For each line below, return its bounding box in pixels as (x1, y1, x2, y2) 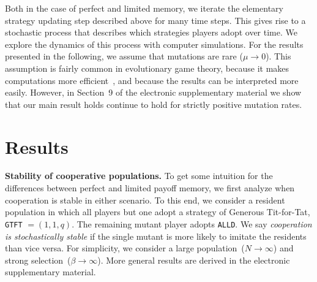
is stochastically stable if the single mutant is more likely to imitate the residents (5, 229, 307, 242)
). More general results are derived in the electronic (97, 253, 290, 266)
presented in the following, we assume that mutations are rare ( (5, 50, 243, 63)
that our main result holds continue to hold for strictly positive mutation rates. (5, 97, 302, 110)
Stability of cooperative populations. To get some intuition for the (5, 169, 273, 182)
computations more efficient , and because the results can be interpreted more (5, 74, 299, 86)
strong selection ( (5, 253, 71, 266)
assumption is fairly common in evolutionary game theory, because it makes (5, 61, 289, 74)
